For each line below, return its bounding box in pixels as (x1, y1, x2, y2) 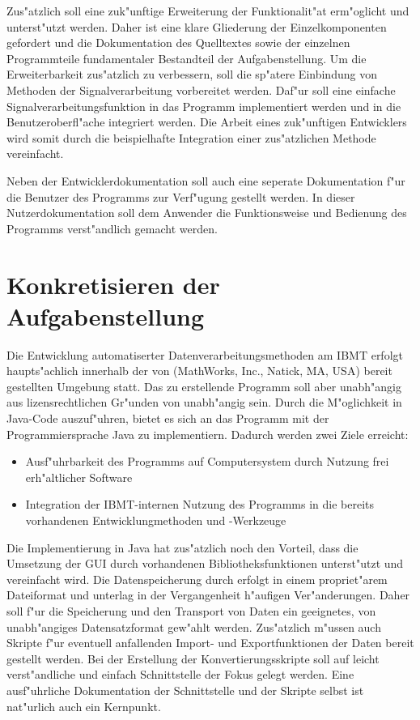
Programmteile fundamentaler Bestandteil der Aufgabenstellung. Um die (6, 49, 367, 66)
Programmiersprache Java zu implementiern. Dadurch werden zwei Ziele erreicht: (6, 425, 409, 442)
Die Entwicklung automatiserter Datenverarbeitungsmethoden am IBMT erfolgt (6, 346, 403, 363)
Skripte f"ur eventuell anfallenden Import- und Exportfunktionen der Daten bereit (6, 634, 414, 651)
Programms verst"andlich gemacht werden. (6, 219, 218, 236)
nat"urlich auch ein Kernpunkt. (6, 697, 161, 714)
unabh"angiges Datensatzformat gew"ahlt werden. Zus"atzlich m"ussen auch (6, 618, 381, 635)
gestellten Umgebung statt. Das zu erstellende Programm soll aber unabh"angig (6, 377, 401, 394)
